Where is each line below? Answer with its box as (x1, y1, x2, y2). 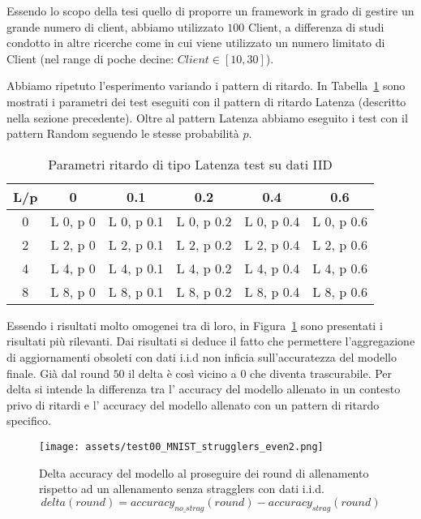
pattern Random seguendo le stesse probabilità (6, 125, 239, 142)
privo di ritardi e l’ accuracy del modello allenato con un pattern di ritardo (6, 396, 380, 413)
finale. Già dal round (6, 364, 110, 381)
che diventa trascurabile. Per (250, 364, 393, 381)
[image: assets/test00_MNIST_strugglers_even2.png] (39, 440, 324, 453)
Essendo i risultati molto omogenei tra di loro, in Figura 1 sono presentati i (6, 316, 383, 333)
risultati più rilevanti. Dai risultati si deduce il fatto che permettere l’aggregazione (6, 332, 415, 350)
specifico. (6, 412, 51, 429)
